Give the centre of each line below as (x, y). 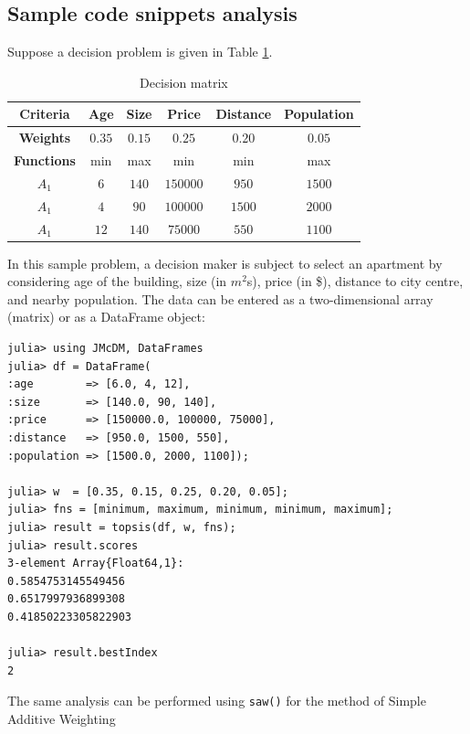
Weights (45, 138)
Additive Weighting (62, 719)
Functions (45, 160)
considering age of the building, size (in (117, 281)
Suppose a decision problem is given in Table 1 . (140, 52)
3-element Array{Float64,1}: (96, 564)
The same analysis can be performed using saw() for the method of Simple (217, 701)
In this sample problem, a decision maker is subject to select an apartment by (225, 263)
